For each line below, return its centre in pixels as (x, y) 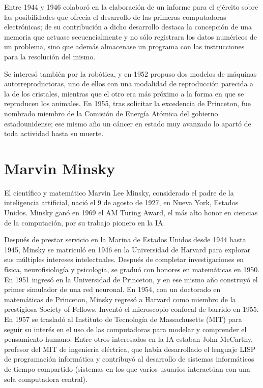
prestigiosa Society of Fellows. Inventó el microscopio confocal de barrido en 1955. (131, 309)
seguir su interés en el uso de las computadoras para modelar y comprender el (125, 329)
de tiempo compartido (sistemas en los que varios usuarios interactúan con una (127, 368)
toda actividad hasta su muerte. (54, 133)
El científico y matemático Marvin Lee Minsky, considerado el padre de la (119, 192)
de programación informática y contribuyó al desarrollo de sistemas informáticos (129, 359)
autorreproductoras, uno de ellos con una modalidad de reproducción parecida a (129, 84)
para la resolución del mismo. (50, 56)
